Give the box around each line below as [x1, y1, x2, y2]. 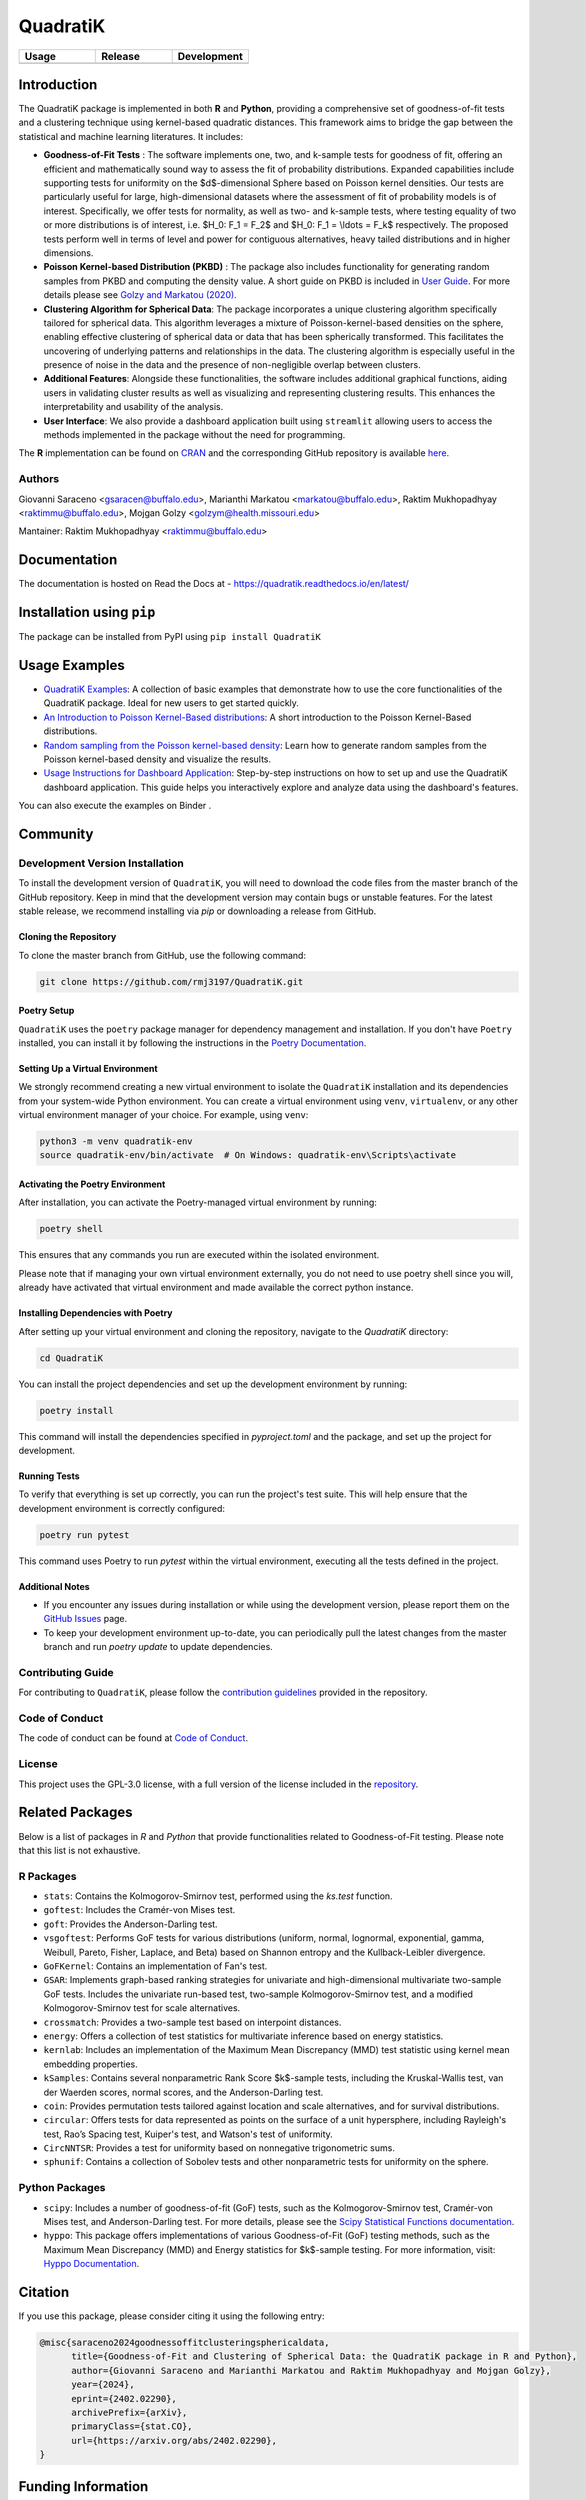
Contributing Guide [18, 1665, 114, 1679]
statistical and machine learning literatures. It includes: [18, 130, 244, 142]
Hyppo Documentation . [43, 2258, 140, 2270]
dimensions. [43, 246, 94, 259]
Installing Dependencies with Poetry [18, 1307, 174, 1319]
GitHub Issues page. [43, 1613, 128, 1625]
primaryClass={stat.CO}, [71, 2421, 194, 2432]
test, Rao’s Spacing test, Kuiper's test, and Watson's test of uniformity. [43, 2128, 334, 2140]
